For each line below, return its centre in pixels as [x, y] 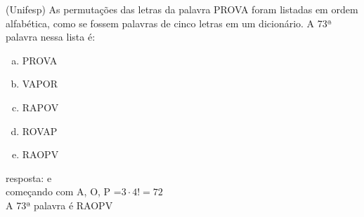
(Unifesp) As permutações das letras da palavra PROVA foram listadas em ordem [182, 9]
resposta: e [29, 177]
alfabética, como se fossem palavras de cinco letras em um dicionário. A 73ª [169, 23]
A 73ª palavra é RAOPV [59, 205]
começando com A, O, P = [64, 191]
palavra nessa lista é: [51, 37]
